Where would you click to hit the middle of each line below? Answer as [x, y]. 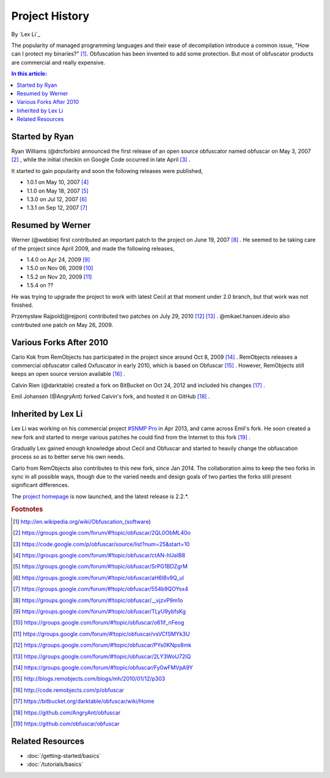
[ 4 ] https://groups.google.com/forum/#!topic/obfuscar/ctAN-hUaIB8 [99, 556]
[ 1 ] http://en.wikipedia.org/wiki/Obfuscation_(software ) [82, 521]
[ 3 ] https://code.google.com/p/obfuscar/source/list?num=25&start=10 [101, 544]
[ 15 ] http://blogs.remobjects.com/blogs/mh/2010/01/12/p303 [89, 679]
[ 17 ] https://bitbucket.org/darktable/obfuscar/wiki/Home [84, 701]
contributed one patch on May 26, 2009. [62, 325]
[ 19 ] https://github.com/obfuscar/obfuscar [66, 724]
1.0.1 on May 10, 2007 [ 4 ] [58, 182]
